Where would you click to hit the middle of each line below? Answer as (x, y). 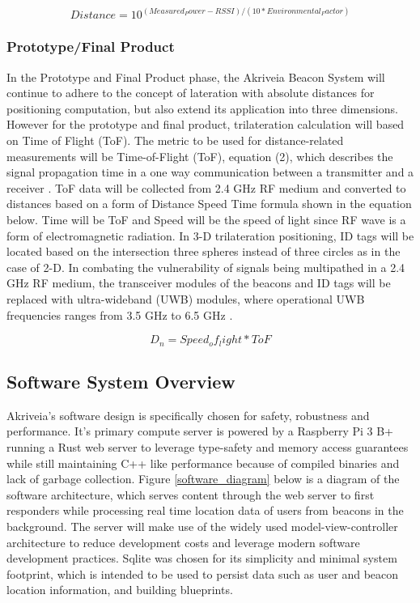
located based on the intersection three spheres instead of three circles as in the (204, 251)
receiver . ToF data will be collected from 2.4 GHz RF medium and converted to (206, 187)
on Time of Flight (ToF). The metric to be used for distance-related (175, 140)
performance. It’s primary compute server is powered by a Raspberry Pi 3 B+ (200, 431)
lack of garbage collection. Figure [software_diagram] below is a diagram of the (203, 479)
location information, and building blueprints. (120, 590)
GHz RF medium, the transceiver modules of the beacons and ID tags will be (199, 283)
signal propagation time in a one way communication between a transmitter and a (210, 172)
